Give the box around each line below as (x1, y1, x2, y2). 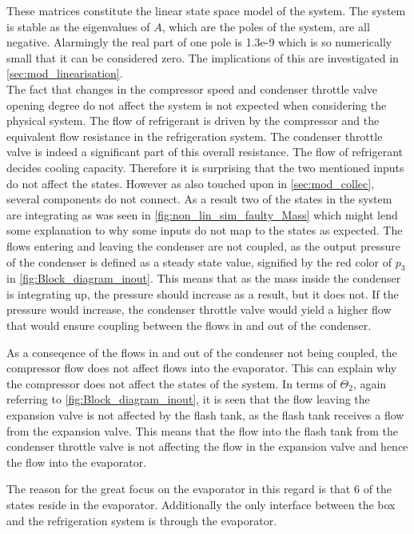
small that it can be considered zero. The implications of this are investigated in (6, 49, 399, 66)
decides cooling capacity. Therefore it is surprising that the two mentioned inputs (6, 159, 404, 175)
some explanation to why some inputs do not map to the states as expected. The (6, 222, 403, 239)
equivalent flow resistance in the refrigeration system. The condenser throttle (6, 127, 383, 144)
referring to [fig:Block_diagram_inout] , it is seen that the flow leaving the (6, 391, 370, 408)
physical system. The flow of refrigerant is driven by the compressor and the (6, 112, 380, 129)
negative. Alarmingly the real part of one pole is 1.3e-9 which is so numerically (6, 34, 392, 50)
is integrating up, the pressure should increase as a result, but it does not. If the (6, 285, 399, 302)
